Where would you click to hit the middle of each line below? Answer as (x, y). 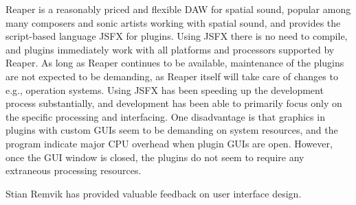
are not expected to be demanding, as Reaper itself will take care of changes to (172, 76)
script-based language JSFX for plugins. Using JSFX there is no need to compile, (177, 36)
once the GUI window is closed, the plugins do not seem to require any (155, 157)
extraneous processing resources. (74, 170)
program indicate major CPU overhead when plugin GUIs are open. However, (169, 143)
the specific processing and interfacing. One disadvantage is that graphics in (165, 116)
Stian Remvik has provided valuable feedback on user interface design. (154, 193)
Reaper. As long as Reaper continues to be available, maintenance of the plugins (175, 63)
